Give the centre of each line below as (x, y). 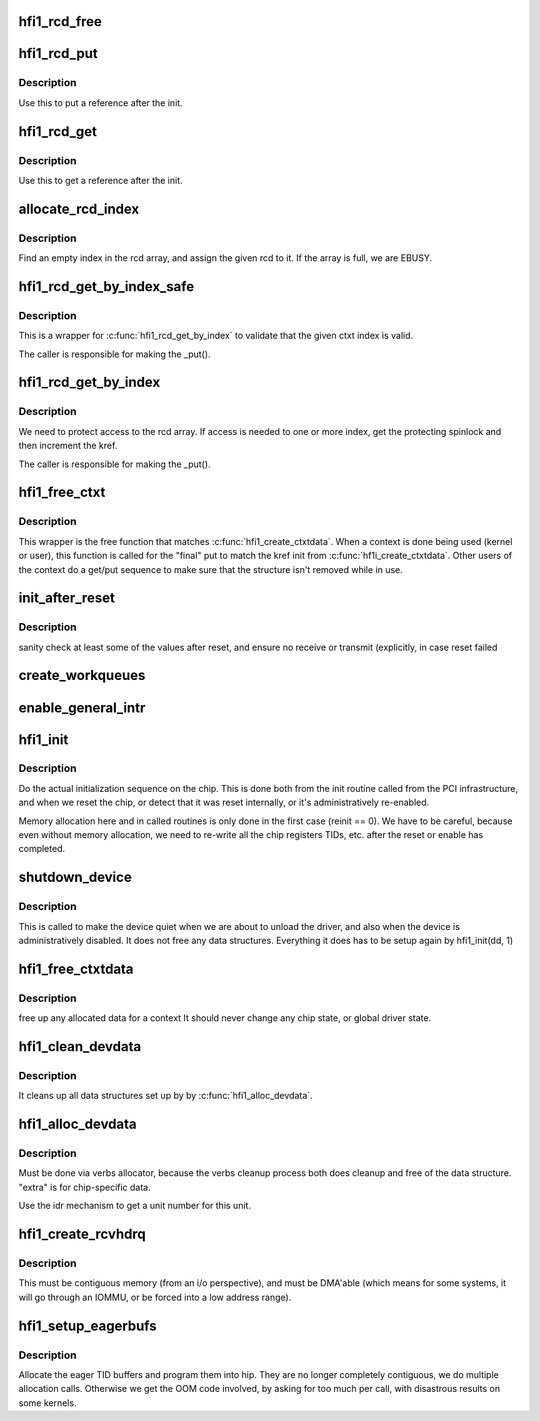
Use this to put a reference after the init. (101, 102)
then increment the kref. (68, 446)
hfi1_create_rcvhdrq (82, 1234)
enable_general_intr (82, 707)
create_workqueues (82, 675)
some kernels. (47, 1402)
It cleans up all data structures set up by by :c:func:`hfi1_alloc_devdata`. (166, 1096)
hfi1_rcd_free (60, 21)
